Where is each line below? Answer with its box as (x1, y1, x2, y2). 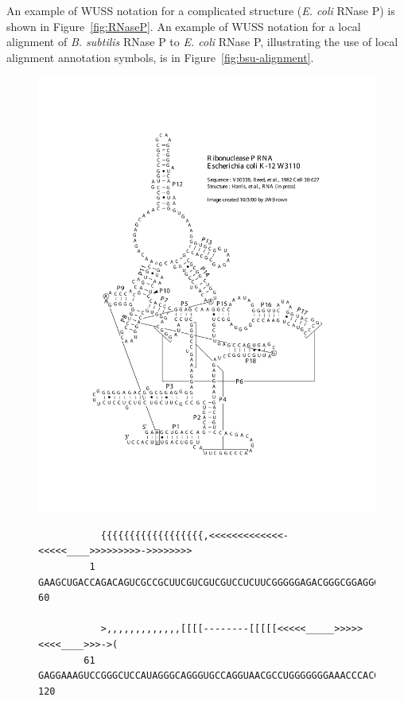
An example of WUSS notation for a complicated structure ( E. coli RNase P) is (6, 2, 395, 18)
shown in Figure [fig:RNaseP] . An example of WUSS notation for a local (6, 17, 361, 34)
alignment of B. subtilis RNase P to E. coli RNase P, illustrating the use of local (6, 33, 398, 50)
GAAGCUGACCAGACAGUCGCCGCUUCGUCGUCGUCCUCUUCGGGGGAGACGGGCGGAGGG (38, 576, 380, 588)
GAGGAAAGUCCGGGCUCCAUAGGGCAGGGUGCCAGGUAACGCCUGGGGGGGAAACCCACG (38, 670, 380, 682)
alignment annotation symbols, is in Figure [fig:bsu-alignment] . (6, 48, 314, 65)
